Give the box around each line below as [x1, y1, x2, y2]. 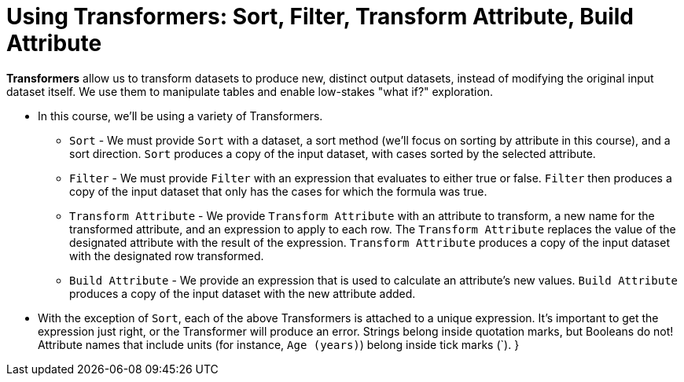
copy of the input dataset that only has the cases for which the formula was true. [69, 184, 487, 198]
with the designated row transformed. [69, 248, 264, 263]
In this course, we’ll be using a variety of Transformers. [38, 108, 323, 123]
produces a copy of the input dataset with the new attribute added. [69, 286, 416, 300]
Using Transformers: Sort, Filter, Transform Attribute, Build [6, 3, 634, 30]
